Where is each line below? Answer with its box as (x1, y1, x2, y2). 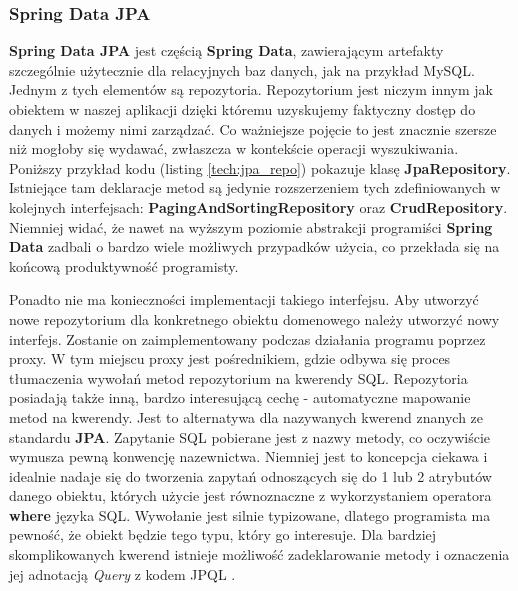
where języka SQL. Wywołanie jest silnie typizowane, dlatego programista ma (9, 504, 491, 525)
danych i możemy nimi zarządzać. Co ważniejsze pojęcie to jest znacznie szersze (9, 118, 497, 139)
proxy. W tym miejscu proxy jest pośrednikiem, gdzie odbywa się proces (9, 348, 451, 369)
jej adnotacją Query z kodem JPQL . (9, 563, 236, 584)
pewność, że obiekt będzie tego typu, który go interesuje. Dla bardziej (9, 524, 437, 545)
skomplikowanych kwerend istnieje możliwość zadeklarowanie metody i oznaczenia (9, 544, 510, 565)
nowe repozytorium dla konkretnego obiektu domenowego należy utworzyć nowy (9, 308, 500, 329)
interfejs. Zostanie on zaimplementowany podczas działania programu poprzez (9, 328, 486, 349)
